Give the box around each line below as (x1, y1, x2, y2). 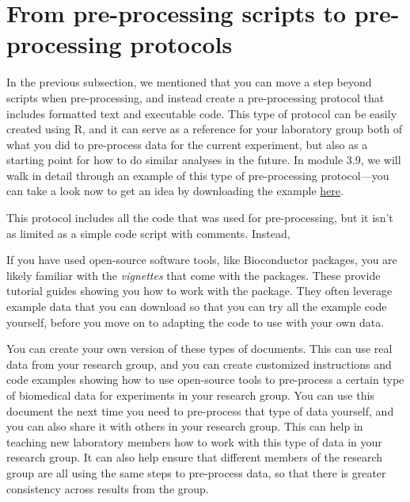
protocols (130, 28, 233, 60)
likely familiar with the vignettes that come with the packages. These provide (6, 266, 381, 283)
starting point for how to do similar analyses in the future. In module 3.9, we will (6, 151, 401, 168)
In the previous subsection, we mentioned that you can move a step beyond (6, 74, 372, 90)
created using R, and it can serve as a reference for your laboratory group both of (6, 121, 403, 137)
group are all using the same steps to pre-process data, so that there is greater (6, 464, 386, 481)
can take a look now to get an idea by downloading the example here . (6, 182, 344, 199)
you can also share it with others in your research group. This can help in (6, 418, 363, 435)
